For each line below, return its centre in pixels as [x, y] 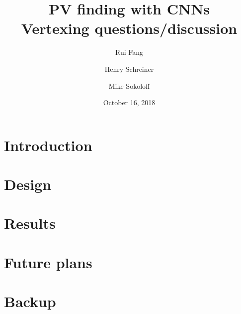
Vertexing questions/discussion [129, 28]
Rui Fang [129, 52]
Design [28, 184]
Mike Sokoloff [129, 85]
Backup [30, 301]
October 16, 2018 [129, 102]
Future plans [48, 262]
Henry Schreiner [129, 69]
